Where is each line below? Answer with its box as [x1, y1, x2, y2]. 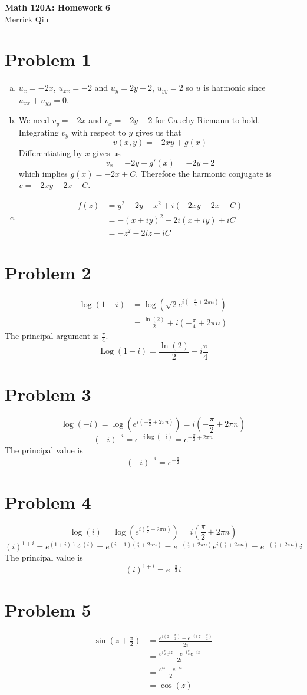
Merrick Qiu [5, 12, 49, 25]
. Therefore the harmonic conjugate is [136, 167, 272, 179]
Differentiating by [18, 147, 82, 159]
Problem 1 [5, 47, 91, 71]
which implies [18, 167, 68, 179]
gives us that [135, 126, 181, 138]
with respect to [71, 126, 126, 138]
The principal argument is [5, 330, 99, 342]
